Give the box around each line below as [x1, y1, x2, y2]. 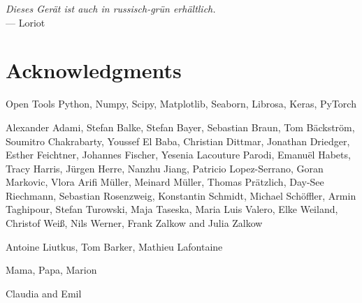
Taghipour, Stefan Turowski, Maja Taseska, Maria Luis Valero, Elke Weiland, [6, 202, 338, 216]
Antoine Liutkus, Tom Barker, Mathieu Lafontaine [6, 239, 223, 253]
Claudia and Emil [6, 286, 82, 300]
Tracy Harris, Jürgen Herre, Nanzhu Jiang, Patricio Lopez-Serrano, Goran [6, 161, 324, 175]
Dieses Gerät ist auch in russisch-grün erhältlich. [6, 1, 216, 15]
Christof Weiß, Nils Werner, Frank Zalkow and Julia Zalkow [6, 216, 263, 230]
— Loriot [6, 15, 45, 29]
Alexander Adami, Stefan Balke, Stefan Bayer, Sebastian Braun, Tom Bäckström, [6, 119, 355, 134]
